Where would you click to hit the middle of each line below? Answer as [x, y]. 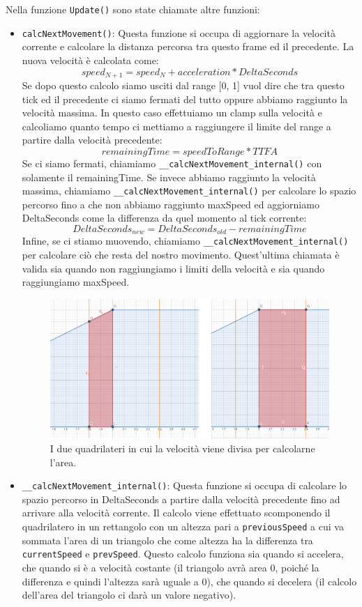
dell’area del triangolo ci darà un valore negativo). [129, 595]
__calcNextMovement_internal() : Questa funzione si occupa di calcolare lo [184, 485]
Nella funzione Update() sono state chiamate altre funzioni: [133, 9]
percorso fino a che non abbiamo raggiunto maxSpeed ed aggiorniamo [171, 204]
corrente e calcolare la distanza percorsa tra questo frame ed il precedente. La [188, 46]
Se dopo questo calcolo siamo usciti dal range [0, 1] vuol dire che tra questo [183, 85]
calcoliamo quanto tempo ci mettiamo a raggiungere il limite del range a [176, 126]
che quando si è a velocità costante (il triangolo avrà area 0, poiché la [171, 567]
